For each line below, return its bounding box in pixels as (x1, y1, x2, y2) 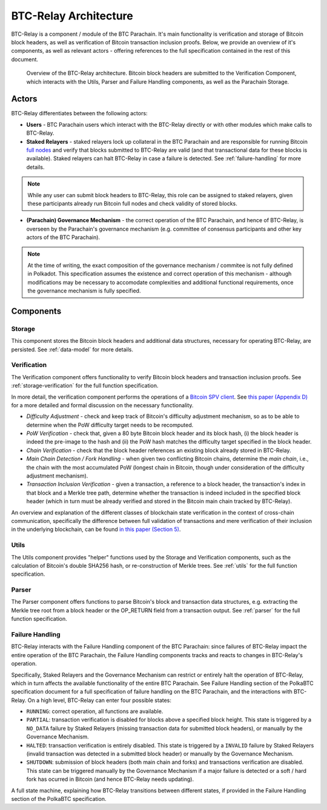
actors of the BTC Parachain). (26, 234, 100, 241)
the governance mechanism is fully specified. (27, 287, 141, 294)
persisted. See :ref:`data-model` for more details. (11, 346, 133, 353)
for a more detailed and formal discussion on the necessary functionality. (11, 401, 194, 409)
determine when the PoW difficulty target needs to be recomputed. (26, 421, 194, 428)
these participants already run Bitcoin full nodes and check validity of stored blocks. (27, 200, 237, 207)
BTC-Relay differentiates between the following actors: (11, 110, 148, 117)
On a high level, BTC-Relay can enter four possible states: (27, 697, 172, 704)
